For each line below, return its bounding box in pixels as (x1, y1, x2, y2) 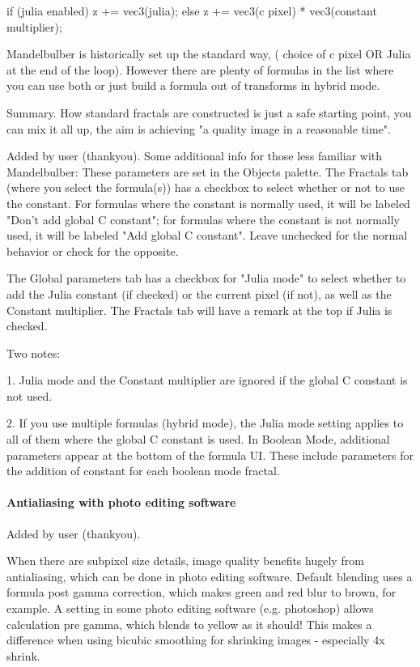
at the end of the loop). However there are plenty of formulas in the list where (6, 61, 394, 78)
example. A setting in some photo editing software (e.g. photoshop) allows (6, 600, 374, 617)
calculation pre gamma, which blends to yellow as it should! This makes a (6, 615, 372, 632)
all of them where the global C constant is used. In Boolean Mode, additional (6, 431, 390, 448)
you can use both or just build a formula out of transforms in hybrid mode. (6, 77, 380, 94)
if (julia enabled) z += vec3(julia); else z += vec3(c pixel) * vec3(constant (6, 2, 377, 19)
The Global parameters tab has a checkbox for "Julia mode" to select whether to (6, 270, 406, 287)
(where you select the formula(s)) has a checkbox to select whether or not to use (6, 179, 405, 196)
